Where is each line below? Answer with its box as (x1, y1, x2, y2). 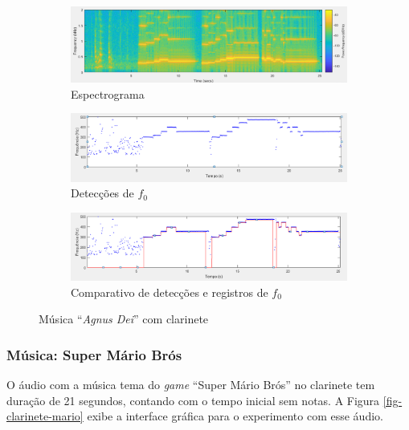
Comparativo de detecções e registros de (71, 283, 268, 300)
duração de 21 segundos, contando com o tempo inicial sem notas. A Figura (6, 391, 380, 408)
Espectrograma (71, 85, 145, 102)
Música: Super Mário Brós (6, 344, 182, 364)
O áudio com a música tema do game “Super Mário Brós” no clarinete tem (6, 376, 375, 393)
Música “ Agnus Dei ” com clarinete (39, 310, 209, 327)
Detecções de (71, 185, 134, 201)
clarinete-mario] (6, 408, 84, 424)
